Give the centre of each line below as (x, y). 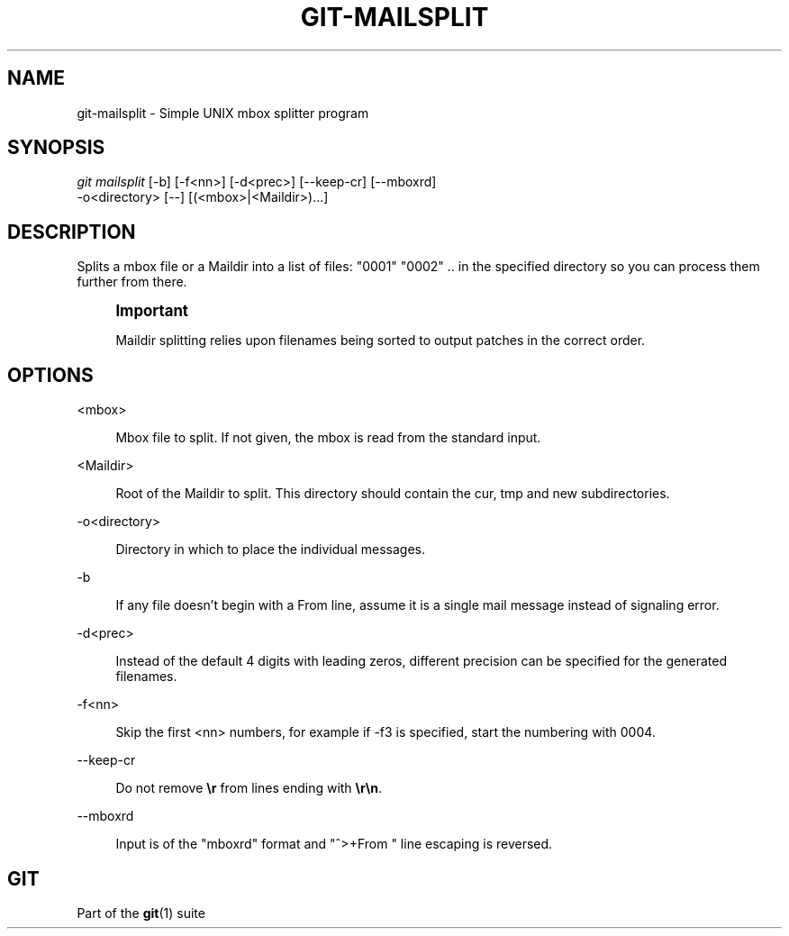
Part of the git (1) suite (141, 913)
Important (152, 311)
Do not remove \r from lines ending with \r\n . (249, 788)
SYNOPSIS (56, 148)
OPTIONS (50, 375)
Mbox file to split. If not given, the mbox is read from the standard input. (328, 438)
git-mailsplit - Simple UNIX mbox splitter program (223, 113)
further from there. (132, 282)
